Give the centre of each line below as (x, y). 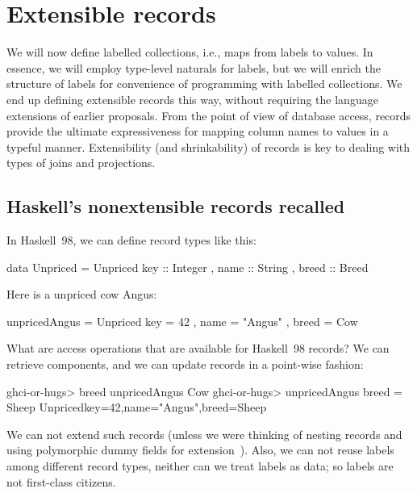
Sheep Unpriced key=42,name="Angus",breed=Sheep (137, 407)
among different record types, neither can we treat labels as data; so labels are (200, 466)
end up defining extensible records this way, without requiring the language (192, 99)
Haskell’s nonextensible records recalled (176, 206)
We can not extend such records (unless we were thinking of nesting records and (204, 434)
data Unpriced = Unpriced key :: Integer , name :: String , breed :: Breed (188, 267)
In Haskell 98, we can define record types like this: (131, 240)
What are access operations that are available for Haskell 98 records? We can (198, 348)
